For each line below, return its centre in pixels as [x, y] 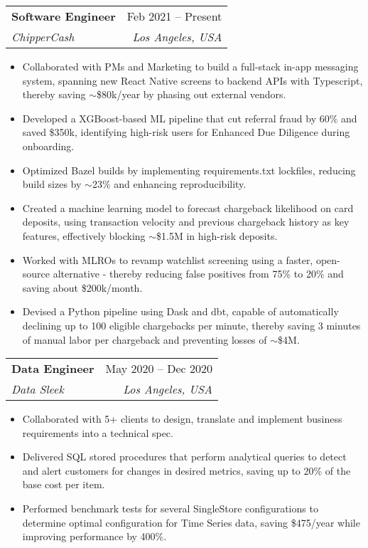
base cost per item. [64, 484]
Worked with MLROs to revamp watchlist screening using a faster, [168, 259]
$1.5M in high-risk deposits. [217, 235]
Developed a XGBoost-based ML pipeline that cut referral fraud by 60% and [190, 118]
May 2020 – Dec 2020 [159, 369]
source [36, 274]
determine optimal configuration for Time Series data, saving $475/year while [191, 522]
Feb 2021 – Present [174, 16]
